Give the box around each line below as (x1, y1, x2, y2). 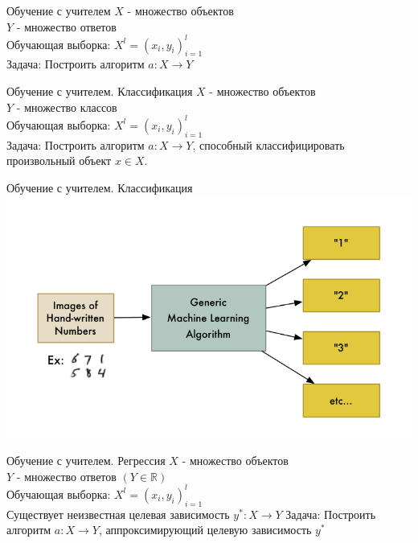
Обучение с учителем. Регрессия (6, 452, 166, 469)
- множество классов (16, 98, 117, 115)
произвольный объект (6, 152, 112, 169)
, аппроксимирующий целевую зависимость (98, 521, 312, 538)
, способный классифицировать (192, 136, 345, 153)
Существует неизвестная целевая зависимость (6, 505, 230, 522)
